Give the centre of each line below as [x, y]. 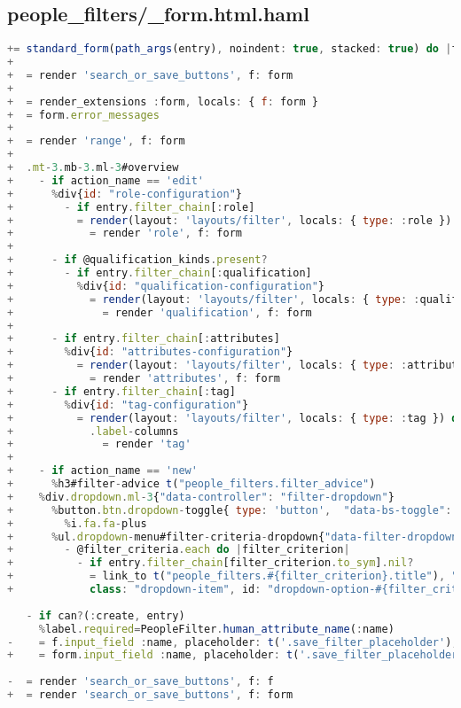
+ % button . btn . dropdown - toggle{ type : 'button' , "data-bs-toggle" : [230, 510]
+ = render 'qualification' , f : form [160, 312]
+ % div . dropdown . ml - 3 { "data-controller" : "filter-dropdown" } [201, 497]
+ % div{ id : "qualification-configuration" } [166, 286]
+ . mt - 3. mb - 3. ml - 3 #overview [93, 168]
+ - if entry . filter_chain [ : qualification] [160, 273]
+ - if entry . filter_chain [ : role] [131, 207]
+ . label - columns [93, 431]
